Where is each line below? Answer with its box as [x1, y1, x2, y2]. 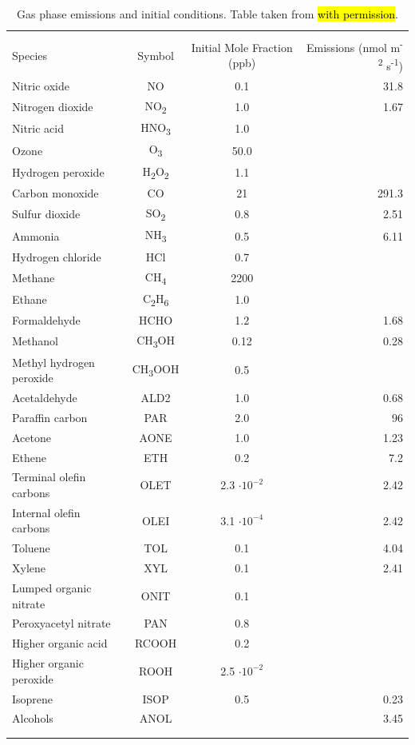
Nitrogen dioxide [12, 98, 93, 114]
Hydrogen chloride [12, 248, 101, 265]
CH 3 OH [136, 332, 175, 351]
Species [12, 46, 48, 63]
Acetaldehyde [12, 389, 77, 406]
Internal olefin [12, 504, 81, 520]
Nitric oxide [12, 77, 69, 94]
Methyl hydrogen [12, 353, 95, 370]
